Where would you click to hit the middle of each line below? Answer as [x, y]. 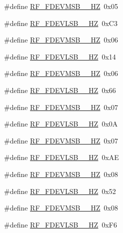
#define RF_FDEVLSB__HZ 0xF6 [60, 224]
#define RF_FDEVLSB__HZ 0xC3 [61, 23]
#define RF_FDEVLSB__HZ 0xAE [61, 157]
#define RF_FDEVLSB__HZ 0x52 [60, 191]
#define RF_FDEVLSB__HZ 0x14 [60, 56]
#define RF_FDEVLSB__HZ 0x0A [61, 124]
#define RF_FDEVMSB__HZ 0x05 [61, 6]
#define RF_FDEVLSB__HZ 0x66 [60, 90]
